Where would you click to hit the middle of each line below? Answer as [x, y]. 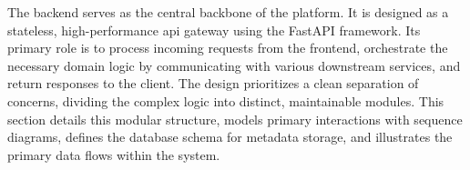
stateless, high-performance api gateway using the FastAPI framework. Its [214, 30]
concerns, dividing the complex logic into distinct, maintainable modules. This [226, 100]
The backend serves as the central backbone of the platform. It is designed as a [228, 12]
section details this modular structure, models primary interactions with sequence [235, 119]
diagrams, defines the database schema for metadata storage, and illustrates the [230, 137]
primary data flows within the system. [114, 154]
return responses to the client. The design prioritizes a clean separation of [213, 83]
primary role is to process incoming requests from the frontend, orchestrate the [228, 48]
